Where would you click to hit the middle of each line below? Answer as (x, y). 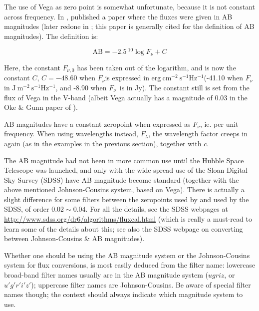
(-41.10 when (224, 78)
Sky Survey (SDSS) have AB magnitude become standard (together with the (122, 179)
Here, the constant (32, 67)
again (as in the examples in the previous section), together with (103, 143)
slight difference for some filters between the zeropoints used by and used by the (127, 199)
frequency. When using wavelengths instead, (71, 134)
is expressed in (127, 78)
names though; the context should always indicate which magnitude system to (124, 294)
